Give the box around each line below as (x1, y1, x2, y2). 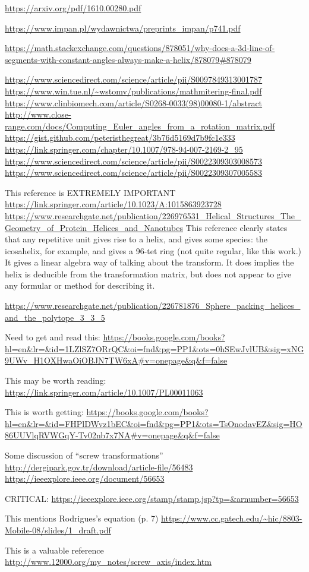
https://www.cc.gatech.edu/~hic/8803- (161, 512, 302, 524)
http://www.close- (5, 108, 71, 121)
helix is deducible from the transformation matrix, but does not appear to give (5, 267, 291, 280)
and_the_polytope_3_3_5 (5, 311, 105, 323)
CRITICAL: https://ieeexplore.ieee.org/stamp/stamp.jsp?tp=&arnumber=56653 (5, 492, 299, 504)
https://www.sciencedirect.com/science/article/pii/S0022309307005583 (5, 166, 263, 179)
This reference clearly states (185, 221, 288, 233)
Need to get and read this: (5, 331, 100, 343)
